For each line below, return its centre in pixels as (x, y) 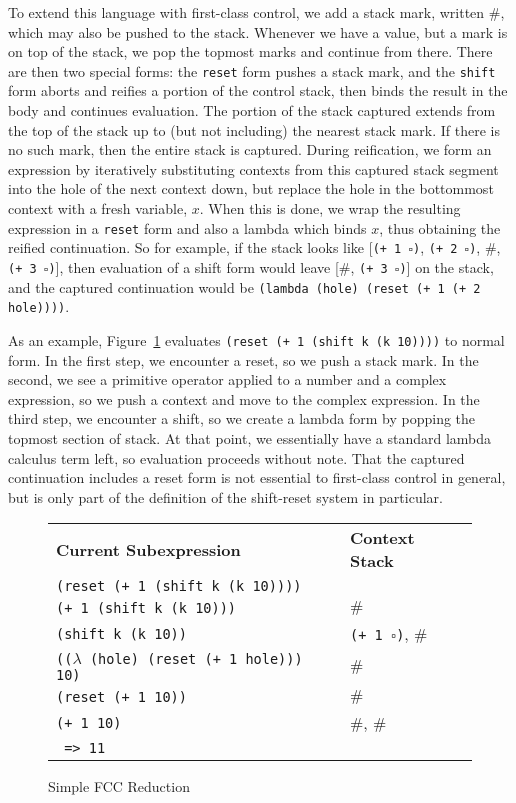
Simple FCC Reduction (119, 786)
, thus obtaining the (440, 227)
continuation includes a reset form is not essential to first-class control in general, (257, 477)
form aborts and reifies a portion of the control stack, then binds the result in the (258, 90)
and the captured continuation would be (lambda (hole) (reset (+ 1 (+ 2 (244, 286)
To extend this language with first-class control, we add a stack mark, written (246, 12)
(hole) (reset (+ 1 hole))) (196, 659)
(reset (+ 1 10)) (121, 697)
